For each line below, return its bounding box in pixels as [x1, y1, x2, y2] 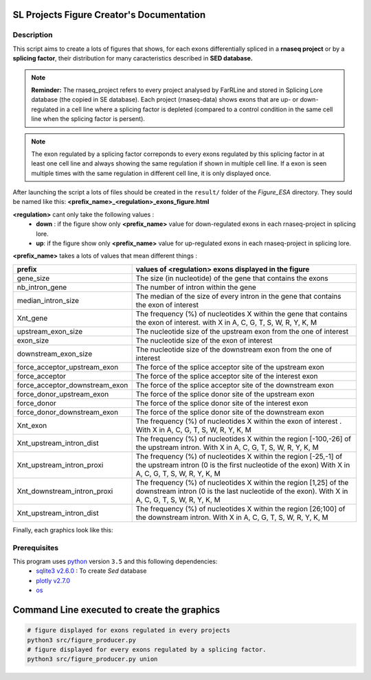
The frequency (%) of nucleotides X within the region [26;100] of [135, 503, 346, 513]
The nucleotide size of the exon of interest [135, 335, 273, 345]
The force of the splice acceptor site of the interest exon [135, 371, 319, 381]
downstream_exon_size [16, 349, 93, 359]
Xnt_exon [16, 420, 47, 430]
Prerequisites [12, 543, 58, 552]
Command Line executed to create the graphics [12, 604, 221, 615]
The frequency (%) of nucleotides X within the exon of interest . [135, 416, 342, 426]
